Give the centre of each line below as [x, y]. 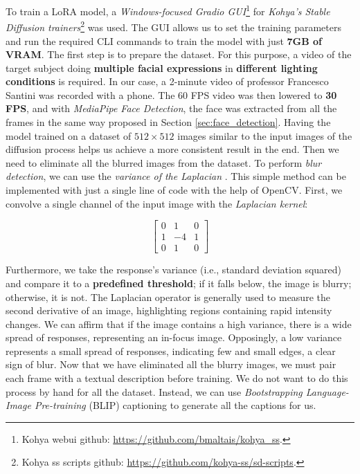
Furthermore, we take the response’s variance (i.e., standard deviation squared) [174, 270]
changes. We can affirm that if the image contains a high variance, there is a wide [179, 323]
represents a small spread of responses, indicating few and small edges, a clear [171, 350]
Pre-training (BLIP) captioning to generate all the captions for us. [175, 405]
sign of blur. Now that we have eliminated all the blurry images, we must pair [171, 364]
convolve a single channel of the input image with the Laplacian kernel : [157, 203]
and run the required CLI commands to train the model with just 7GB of [164, 40]
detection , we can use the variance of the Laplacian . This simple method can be [176, 176]
